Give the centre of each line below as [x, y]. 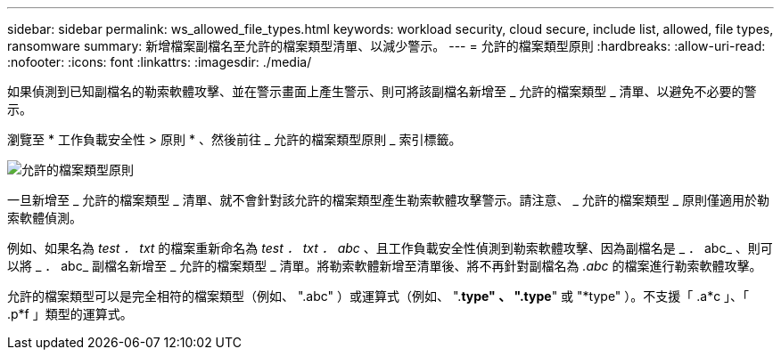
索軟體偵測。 [45, 218]
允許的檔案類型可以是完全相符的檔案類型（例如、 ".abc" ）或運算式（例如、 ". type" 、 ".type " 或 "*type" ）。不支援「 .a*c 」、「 [378, 296]
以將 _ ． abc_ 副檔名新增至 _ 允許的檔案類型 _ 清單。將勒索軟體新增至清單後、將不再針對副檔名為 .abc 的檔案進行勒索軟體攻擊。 [385, 266]
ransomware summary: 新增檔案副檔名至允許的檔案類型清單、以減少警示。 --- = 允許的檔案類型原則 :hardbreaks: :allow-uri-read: [386, 46]
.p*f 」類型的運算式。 [70, 314]
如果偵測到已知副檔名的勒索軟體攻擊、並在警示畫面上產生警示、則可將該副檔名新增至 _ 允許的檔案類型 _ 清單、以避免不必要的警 [382, 91]
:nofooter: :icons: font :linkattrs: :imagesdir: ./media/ [160, 62]
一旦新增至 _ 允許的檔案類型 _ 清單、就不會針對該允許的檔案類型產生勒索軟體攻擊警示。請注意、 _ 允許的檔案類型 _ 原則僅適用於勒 [389, 200]
